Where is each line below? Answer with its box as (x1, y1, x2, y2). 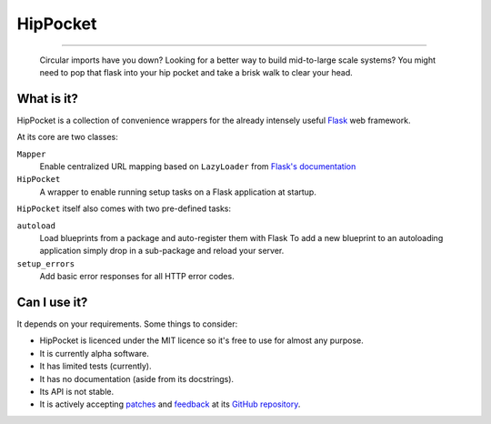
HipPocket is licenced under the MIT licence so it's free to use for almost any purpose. (39, 335, 364, 346)
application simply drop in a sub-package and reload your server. (39, 246, 285, 257)
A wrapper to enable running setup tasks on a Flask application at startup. (39, 187, 317, 197)
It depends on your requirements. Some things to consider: (16, 318, 238, 329)
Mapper (16, 148, 46, 159)
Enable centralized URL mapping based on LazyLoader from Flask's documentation (39, 161, 356, 172)
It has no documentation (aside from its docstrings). (39, 373, 235, 384)
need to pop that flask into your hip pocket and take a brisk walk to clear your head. (39, 66, 354, 77)
